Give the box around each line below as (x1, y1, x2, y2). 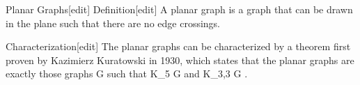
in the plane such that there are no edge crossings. (6, 15, 221, 30)
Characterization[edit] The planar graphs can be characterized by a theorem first (6, 39, 351, 54)
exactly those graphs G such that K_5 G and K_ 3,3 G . (6, 66, 248, 81)
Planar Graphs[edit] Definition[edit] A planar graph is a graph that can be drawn (6, 2, 353, 16)
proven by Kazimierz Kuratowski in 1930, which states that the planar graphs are (6, 52, 354, 67)
